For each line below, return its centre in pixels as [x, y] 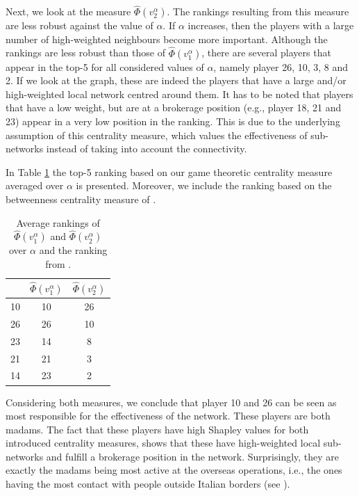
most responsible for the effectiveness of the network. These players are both [168, 416]
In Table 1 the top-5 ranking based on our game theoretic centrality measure [169, 171]
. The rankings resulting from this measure [258, 11]
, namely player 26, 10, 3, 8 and [281, 66]
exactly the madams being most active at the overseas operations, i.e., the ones [174, 470]
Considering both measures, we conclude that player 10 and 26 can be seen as [171, 402]
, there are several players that [266, 53]
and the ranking [73, 250]
